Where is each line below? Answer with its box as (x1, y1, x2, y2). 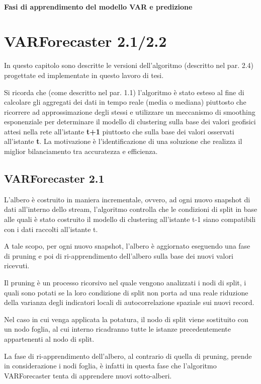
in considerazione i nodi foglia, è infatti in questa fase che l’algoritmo (4, 360, 217, 371)
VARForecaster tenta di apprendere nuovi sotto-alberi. (4, 370, 172, 380)
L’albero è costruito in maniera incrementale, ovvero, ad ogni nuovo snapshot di (4, 194, 250, 204)
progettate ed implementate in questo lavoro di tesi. (4, 69, 164, 80)
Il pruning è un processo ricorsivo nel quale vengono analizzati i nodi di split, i (4, 277, 246, 288)
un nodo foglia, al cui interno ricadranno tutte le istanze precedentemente (4, 324, 231, 334)
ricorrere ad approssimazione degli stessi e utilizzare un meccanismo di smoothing (4, 106, 255, 117)
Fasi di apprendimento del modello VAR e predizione (4, 1, 193, 12)
